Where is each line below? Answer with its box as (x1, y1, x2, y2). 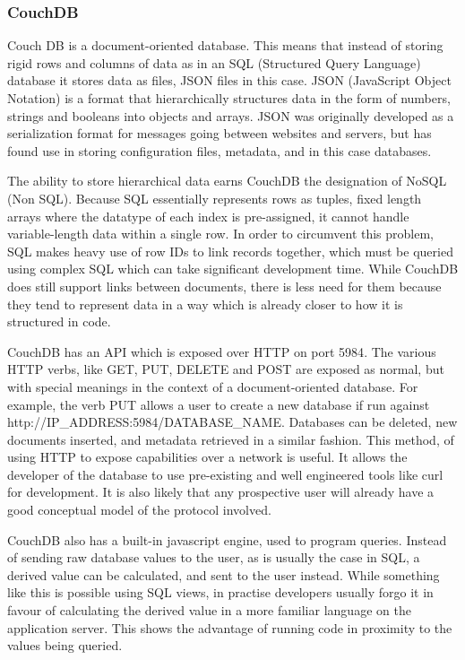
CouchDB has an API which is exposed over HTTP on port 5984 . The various (7, 342, 436, 360)
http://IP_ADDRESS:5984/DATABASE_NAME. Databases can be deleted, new (7, 412, 458, 431)
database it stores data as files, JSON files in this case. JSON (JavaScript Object (7, 71, 452, 90)
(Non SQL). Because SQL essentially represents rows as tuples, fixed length (7, 188, 422, 207)
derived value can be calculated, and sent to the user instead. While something (7, 565, 440, 584)
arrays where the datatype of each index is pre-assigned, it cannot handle (7, 206, 409, 225)
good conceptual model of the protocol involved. (7, 500, 271, 519)
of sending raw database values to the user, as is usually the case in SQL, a (7, 548, 420, 567)
